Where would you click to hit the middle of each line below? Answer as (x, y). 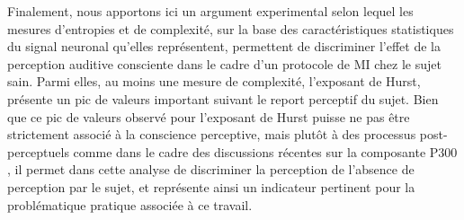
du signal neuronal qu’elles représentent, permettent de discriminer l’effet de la (224, 46)
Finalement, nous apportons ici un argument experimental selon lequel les (210, 11)
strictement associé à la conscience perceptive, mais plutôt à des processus (212, 134)
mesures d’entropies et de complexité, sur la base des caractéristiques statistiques (231, 28)
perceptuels (38, 151)
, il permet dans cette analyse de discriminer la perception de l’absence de (211, 169)
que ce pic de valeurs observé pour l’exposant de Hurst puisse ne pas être (209, 116)
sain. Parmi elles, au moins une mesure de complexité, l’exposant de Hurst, (214, 81)
